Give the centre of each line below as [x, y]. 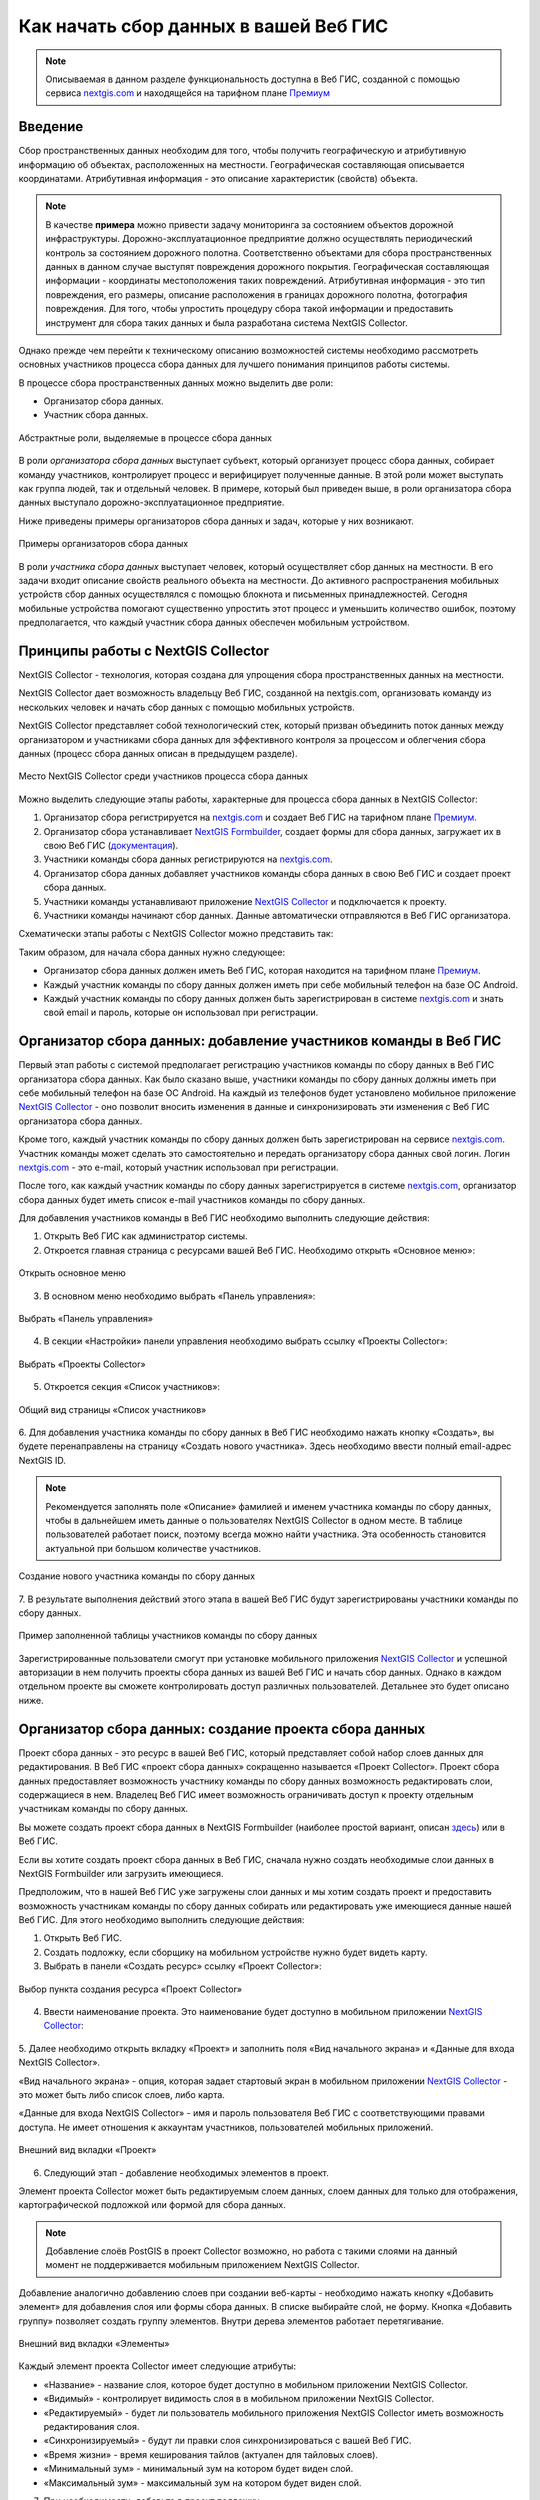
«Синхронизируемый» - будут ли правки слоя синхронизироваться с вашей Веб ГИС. [227, 2441]
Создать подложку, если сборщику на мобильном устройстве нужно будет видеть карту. [236, 1952]
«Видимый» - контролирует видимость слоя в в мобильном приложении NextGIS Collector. [239, 2399]
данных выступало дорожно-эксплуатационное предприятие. [151, 502]
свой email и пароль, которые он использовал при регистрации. [181, 1012]
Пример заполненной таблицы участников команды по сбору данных [168, 1636]
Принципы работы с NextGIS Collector [144, 650]
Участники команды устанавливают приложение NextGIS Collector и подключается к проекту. [245, 901]
